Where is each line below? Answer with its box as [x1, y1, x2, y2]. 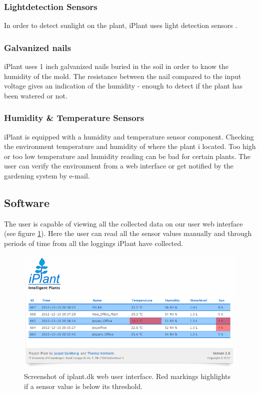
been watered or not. [4, 90, 67, 100]
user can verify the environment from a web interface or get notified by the [4, 160, 233, 171]
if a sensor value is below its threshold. [24, 380, 142, 391]
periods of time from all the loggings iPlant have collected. [4, 237, 183, 248]
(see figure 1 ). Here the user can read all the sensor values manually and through [4, 228, 252, 238]
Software [4, 194, 50, 210]
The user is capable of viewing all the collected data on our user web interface [4, 218, 243, 228]
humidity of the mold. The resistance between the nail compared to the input [4, 70, 241, 81]
